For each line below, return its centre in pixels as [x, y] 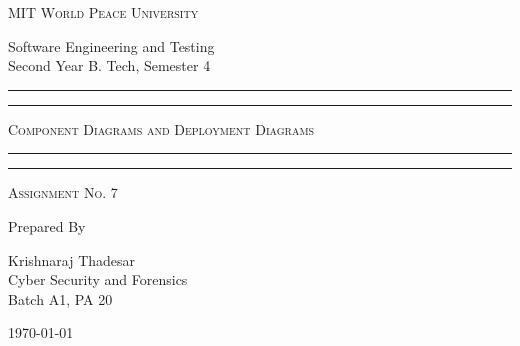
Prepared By [47, 225]
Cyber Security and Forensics [98, 279]
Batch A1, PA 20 [60, 298]
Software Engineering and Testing [111, 45]
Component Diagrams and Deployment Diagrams [161, 128]
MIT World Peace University [103, 12]
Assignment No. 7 [63, 192]
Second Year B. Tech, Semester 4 [109, 65]
